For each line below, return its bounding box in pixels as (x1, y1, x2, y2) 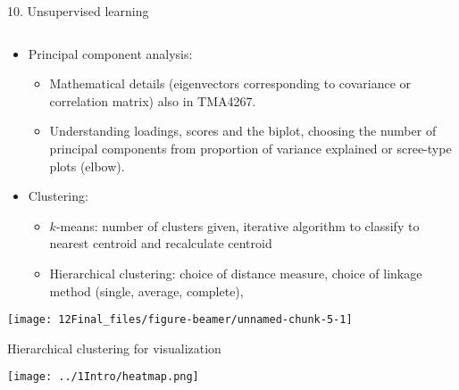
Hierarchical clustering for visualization (7, 338, 221, 357)
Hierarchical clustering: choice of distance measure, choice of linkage (49, 263, 422, 282)
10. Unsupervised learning (7, 2, 149, 20)
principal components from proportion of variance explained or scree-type (49, 138, 452, 157)
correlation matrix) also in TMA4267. (49, 91, 256, 110)
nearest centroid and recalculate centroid (49, 234, 272, 253)
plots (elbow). (49, 156, 125, 175)
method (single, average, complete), (49, 281, 244, 300)
